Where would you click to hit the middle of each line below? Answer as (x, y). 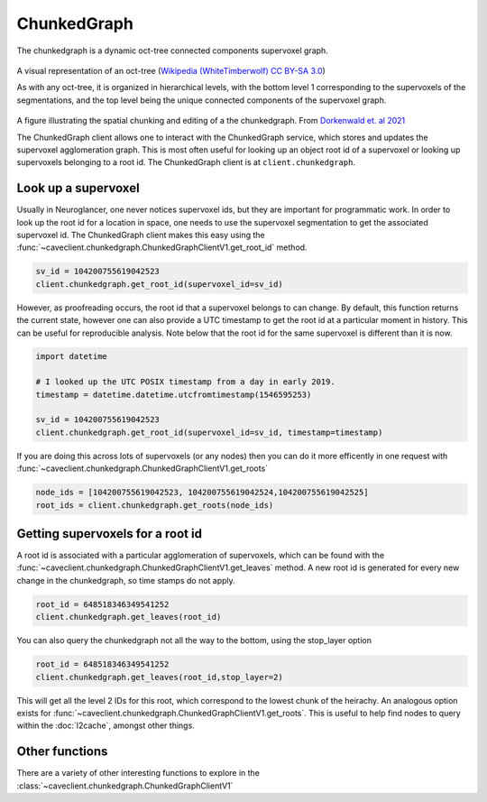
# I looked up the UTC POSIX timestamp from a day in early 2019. (185, 382)
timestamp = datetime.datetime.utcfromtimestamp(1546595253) (174, 394)
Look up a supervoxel (78, 188)
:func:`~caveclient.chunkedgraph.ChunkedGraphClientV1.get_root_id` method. (162, 247)
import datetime (72, 357)
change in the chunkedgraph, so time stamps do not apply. (126, 580)
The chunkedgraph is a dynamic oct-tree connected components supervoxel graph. (172, 51)
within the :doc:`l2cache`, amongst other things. (106, 725)
